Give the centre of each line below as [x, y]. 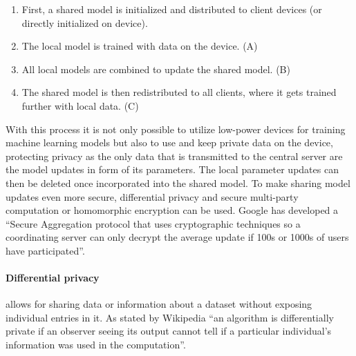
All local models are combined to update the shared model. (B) [156, 69]
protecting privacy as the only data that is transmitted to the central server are [174, 156]
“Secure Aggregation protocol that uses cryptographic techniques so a [153, 223]
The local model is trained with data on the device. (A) [140, 46]
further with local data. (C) [80, 105]
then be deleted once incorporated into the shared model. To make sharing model [178, 182]
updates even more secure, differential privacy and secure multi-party [152, 196]
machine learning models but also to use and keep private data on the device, [169, 142]
